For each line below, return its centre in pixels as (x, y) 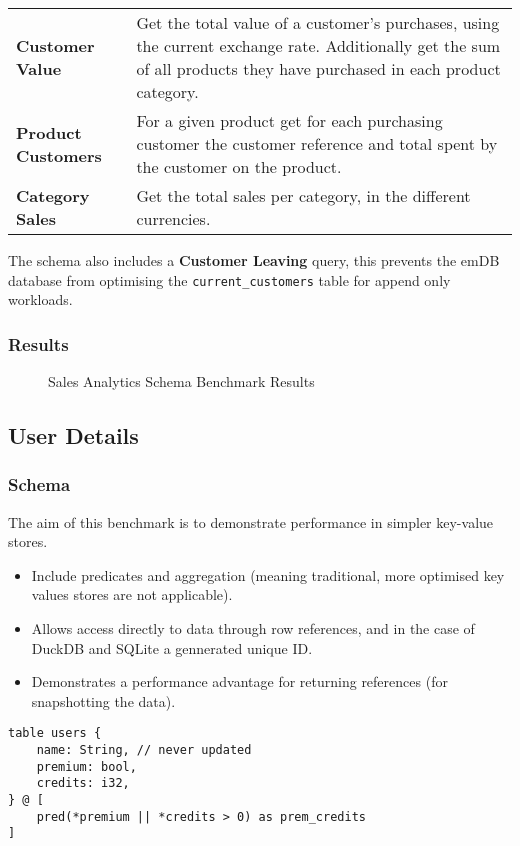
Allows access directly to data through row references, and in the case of (253, 628)
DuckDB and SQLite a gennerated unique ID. (172, 647)
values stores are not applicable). (132, 594)
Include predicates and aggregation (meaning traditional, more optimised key (268, 574)
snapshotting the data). (103, 700)
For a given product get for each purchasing (289, 120)
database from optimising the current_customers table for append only (229, 279)
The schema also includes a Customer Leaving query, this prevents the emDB (254, 260)
